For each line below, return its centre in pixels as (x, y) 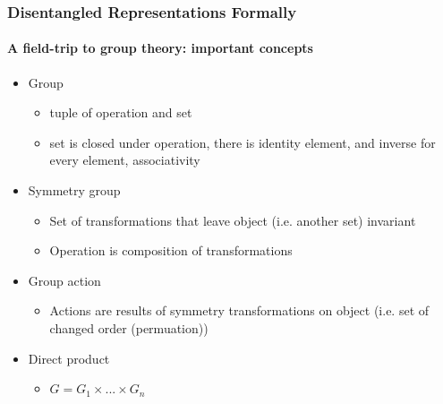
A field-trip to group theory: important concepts (160, 48)
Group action (64, 280)
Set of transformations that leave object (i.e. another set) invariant (233, 220)
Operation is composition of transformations (171, 250)
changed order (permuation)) (129, 327)
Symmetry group (74, 190)
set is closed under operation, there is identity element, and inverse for (243, 142)
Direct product (69, 358)
